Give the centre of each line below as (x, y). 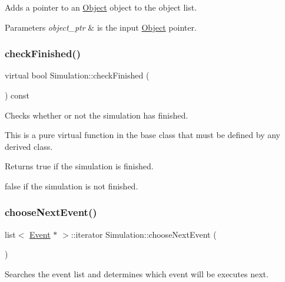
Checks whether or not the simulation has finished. (97, 115)
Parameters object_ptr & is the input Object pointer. (101, 27)
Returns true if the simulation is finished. (79, 166)
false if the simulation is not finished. (72, 186)
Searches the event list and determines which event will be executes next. (137, 273)
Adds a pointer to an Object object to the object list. (101, 7)
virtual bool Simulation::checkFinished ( (77, 75)
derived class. (29, 146)
